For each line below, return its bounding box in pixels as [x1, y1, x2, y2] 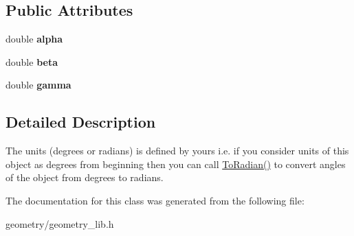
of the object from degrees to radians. [5, 170, 164, 185]
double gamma [5, 78, 71, 92]
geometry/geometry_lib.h [5, 216, 114, 231]
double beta [5, 54, 58, 69]
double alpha [5, 32, 63, 46]
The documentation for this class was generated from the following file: [5, 193, 305, 207]
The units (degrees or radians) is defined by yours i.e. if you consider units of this [5, 143, 349, 158]
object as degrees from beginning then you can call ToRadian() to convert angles [5, 156, 346, 171]
